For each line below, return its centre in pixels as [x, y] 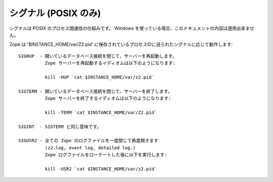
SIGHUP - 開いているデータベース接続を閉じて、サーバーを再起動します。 [98, 56]
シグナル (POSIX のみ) [55, 13]
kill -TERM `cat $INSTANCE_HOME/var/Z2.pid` [101, 112]
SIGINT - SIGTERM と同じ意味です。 [60, 127]
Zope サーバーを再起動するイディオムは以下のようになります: [110, 63]
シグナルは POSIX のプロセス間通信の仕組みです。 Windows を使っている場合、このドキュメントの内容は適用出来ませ [132, 28]
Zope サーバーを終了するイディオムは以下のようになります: [108, 99]
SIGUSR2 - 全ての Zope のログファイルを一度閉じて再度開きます [88, 141]
